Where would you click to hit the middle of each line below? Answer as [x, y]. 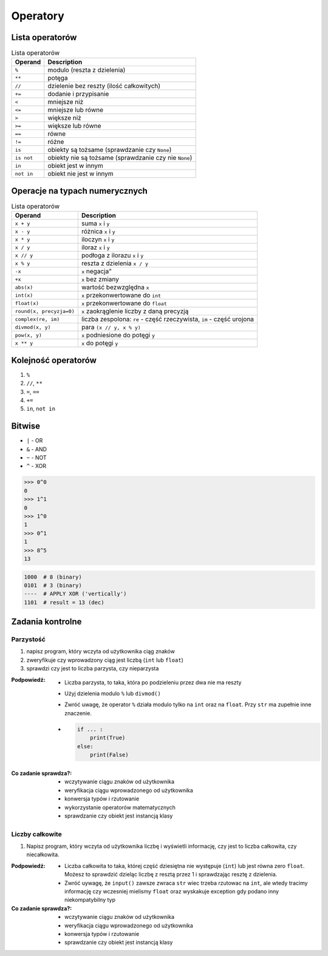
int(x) [24, 295]
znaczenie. [78, 713]
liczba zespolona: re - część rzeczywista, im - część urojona [168, 319]
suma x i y [95, 224]
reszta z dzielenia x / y [115, 263]
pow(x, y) [29, 335]
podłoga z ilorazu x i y [112, 255]
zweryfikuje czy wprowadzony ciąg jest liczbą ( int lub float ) [105, 660]
